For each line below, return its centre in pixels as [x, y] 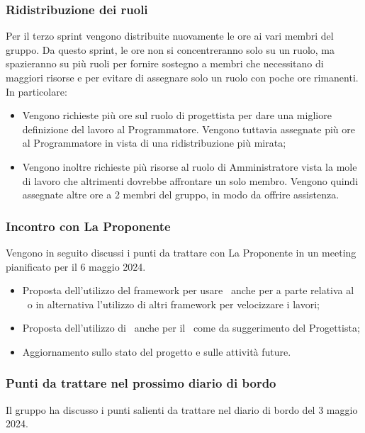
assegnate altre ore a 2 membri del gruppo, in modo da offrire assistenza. [181, 195]
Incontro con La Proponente [88, 226]
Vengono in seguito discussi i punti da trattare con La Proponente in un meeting [181, 252]
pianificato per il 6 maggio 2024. [76, 266]
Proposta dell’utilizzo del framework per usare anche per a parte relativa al [188, 290]
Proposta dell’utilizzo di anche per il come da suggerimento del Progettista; [191, 328]
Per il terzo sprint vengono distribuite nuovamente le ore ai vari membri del [170, 36]
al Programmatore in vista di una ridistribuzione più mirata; [154, 143]
